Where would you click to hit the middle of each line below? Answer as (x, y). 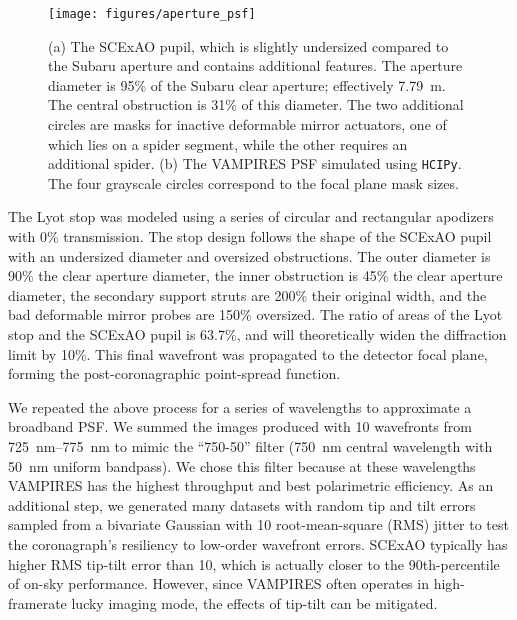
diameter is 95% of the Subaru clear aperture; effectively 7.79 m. (247, 84)
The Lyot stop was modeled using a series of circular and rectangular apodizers (251, 216)
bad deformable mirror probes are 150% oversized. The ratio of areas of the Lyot (255, 314)
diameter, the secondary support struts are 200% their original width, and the (247, 294)
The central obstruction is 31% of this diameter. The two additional (256, 104)
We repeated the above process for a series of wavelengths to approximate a (240, 406)
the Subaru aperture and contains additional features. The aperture (255, 65)
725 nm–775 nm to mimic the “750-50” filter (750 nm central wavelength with (250, 446)
